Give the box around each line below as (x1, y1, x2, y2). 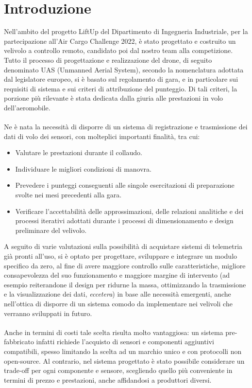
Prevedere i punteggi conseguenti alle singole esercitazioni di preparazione (15, 180, 235, 190)
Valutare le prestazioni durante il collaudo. (15, 147, 142, 158)
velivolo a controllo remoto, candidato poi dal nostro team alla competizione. (4, 45, 233, 55)
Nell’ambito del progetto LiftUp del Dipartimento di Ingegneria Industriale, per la (4, 26, 248, 36)
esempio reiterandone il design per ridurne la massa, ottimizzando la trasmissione (4, 279, 246, 289)
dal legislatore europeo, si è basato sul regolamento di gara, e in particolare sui (4, 74, 238, 84)
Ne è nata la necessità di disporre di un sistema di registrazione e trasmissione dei (4, 122, 248, 132)
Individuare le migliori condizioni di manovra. (15, 163, 151, 174)
